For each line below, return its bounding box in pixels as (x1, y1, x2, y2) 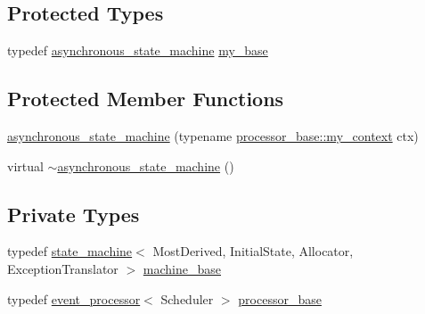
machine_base (143, 259, 222, 277)
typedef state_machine (7, 242, 133, 260)
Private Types (7, 200, 140, 227)
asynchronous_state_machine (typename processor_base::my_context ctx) (7, 127, 419, 145)
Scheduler (160, 289, 214, 308)
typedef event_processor (7, 289, 141, 308)
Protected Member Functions (7, 85, 284, 112)
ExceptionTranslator (7, 259, 119, 277)
